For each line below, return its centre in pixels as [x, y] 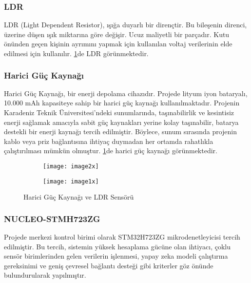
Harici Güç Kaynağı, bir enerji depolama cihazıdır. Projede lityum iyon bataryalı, [126, 93]
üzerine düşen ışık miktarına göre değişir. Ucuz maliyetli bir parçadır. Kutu [117, 34]
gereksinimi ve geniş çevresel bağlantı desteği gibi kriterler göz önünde [109, 265]
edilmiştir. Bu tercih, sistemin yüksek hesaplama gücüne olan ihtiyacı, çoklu [117, 246]
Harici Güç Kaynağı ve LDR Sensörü [79, 197]
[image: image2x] [71, 166]
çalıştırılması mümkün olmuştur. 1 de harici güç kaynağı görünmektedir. [111, 151]
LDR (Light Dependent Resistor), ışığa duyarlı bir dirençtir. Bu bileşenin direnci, [125, 25]
